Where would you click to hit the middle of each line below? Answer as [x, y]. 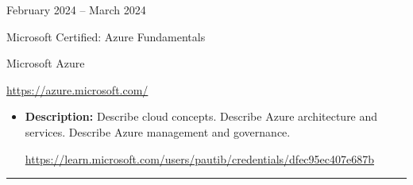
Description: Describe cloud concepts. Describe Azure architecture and [201, 116]
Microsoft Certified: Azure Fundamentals [106, 36]
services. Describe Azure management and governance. [158, 131]
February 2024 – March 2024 [76, 10]
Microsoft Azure [46, 63]
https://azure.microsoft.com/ [77, 89]
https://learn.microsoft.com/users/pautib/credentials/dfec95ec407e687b [200, 158]
